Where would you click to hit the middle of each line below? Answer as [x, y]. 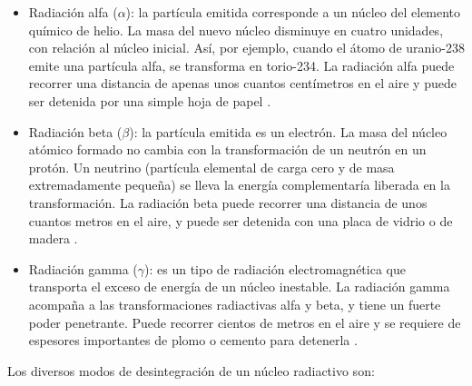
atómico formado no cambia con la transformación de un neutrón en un [227, 149]
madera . [53, 238]
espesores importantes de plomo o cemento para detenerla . [193, 340]
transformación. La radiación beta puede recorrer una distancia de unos [228, 202]
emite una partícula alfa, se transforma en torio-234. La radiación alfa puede [241, 65]
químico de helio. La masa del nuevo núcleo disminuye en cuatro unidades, [236, 30]
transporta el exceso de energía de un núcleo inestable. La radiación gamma [239, 287]
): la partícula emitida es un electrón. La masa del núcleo [288, 131]
